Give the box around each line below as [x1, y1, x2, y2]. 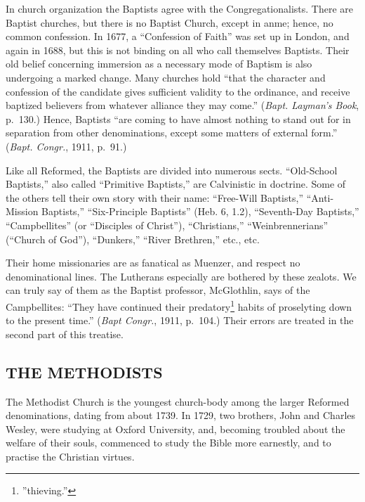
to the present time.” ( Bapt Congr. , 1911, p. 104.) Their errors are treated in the [6, 313, 354, 328]
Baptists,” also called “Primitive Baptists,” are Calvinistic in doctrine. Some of [6, 176, 346, 191]
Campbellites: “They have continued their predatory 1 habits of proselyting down [6, 297, 352, 314]
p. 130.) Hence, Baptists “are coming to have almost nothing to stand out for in [6, 111, 351, 126]
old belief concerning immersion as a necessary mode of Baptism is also [6, 56, 312, 71]
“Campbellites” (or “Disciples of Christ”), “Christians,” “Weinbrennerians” [6, 217, 328, 232]
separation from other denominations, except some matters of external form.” [6, 125, 338, 140]
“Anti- [306, 190, 334, 205]
